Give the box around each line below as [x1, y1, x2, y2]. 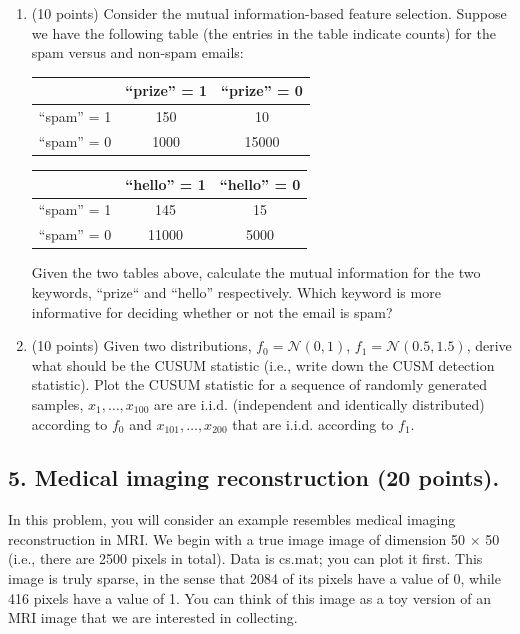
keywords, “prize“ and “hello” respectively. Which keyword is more [31, 281, 441, 302]
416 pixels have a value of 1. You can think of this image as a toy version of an [8, 587, 491, 608]
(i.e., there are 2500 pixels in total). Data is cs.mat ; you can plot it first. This [8, 548, 483, 569]
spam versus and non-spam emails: [31, 42, 244, 63]
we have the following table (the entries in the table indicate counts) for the [31, 22, 496, 43]
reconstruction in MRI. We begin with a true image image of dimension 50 [8, 528, 466, 549]
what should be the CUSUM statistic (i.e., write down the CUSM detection [31, 354, 495, 375]
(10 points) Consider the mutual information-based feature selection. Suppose [31, 3, 507, 23]
